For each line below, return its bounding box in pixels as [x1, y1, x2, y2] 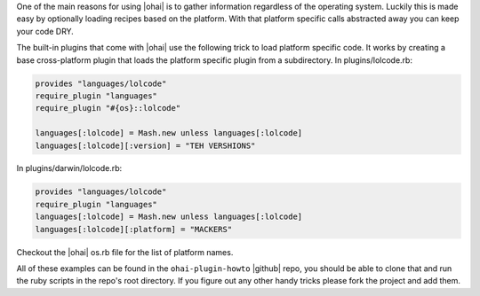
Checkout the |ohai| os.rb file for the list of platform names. [16, 246, 234, 257]
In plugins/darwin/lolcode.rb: [16, 163, 123, 174]
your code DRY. [16, 26, 75, 36]
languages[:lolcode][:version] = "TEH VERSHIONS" [35, 140, 256, 151]
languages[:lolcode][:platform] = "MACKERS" [35, 224, 233, 234]
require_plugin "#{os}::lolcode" [35, 103, 181, 113]
